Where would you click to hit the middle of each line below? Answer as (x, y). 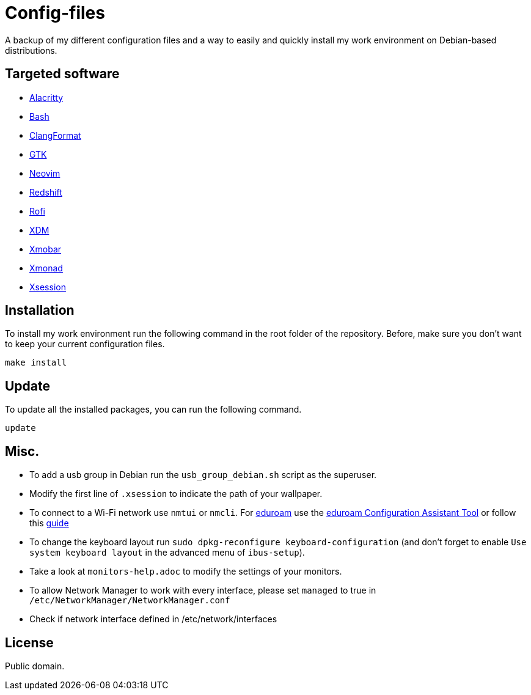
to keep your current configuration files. (85, 344)
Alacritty (46, 97)
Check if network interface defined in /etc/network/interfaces (153, 619)
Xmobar (46, 249)
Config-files (55, 13)
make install (36, 363)
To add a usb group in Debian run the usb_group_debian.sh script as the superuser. (203, 475)
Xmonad (46, 268)
